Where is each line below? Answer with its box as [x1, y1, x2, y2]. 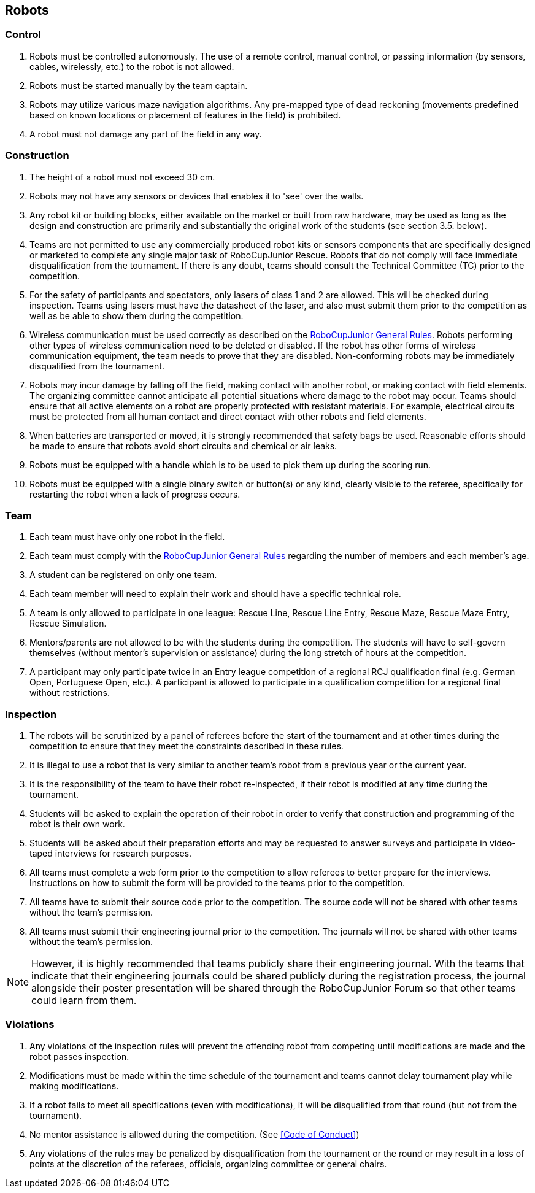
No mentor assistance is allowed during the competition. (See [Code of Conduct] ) [29, 1129, 360, 1140]
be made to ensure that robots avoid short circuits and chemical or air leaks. [29, 440, 337, 451]
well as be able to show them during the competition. [29, 310, 244, 321]
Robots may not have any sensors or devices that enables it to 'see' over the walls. [29, 190, 364, 201]
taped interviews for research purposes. [29, 848, 192, 859]
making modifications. [29, 1080, 119, 1091]
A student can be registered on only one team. [29, 569, 217, 581]
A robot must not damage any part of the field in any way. [29, 128, 262, 139]
